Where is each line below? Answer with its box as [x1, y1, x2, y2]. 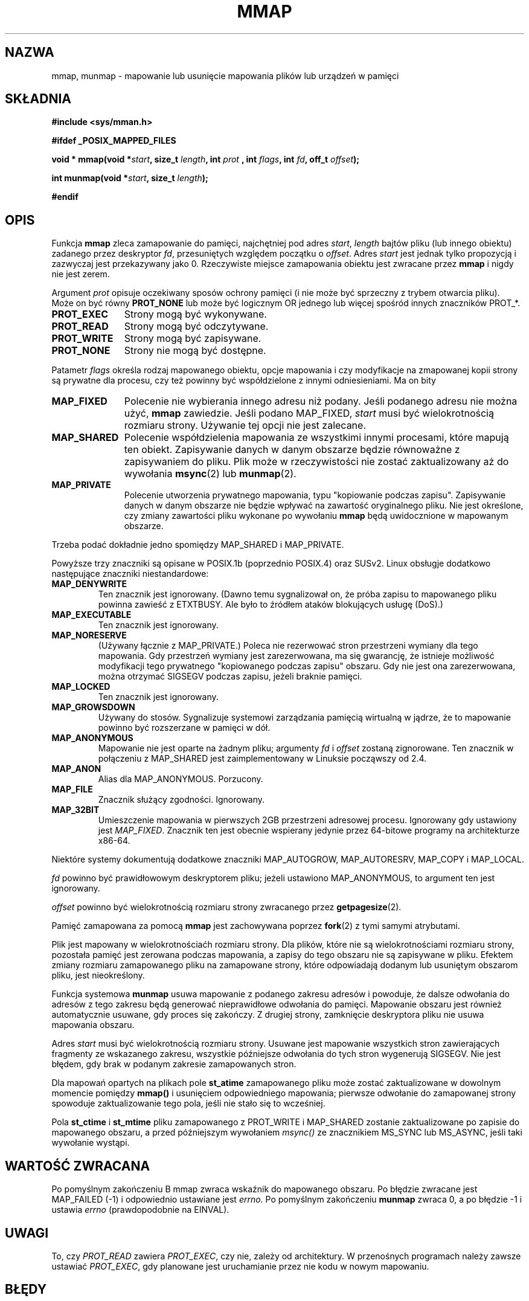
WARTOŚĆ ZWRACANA [5, 1158, 150, 1174]
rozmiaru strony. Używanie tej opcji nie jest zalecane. [124, 419, 367, 432]
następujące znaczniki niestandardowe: [51, 568, 209, 579]
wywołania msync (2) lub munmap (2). [124, 467, 297, 480]
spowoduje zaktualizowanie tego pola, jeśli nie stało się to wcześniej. [51, 1098, 325, 1109]
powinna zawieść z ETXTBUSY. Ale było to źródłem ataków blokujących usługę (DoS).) [98, 599, 443, 610]
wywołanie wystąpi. [51, 1137, 130, 1148]
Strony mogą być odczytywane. [124, 320, 269, 333]
